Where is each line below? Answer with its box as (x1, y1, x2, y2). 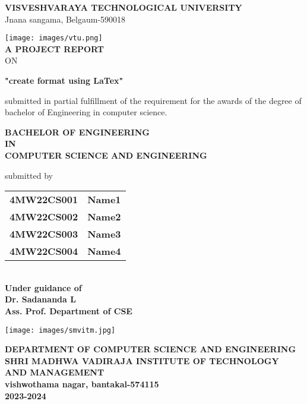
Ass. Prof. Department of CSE (5, 304, 132, 317)
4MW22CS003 (10, 227, 78, 241)
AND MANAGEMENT (5, 366, 105, 378)
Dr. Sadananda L (5, 293, 76, 305)
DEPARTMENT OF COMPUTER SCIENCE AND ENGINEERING (5, 343, 296, 355)
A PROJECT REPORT (5, 42, 105, 55)
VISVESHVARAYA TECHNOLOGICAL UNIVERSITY (5, 1, 242, 13)
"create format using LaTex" (5, 74, 124, 87)
